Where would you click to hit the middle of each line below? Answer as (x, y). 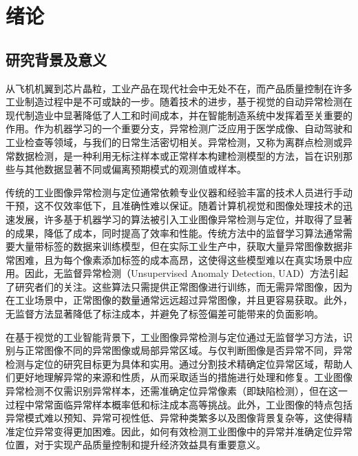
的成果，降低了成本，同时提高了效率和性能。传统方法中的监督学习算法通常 (174, 232)
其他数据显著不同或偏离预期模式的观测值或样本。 (135, 169)
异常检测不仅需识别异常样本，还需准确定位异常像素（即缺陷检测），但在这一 (177, 391)
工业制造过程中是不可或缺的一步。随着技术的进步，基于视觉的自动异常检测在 (179, 102)
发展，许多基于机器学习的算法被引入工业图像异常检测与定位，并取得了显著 (183, 219)
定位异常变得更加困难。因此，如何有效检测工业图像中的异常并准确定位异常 (183, 431)
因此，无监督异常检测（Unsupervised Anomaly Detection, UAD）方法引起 (186, 273)
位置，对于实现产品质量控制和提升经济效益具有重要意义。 (136, 445)
